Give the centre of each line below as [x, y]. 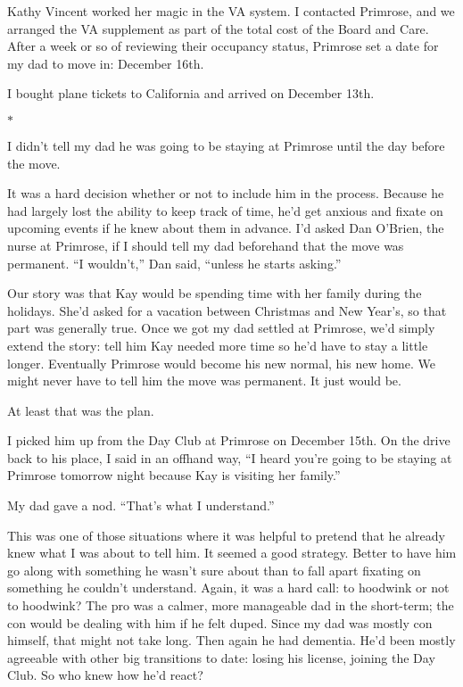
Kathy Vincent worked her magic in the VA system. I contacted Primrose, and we [231, 11]
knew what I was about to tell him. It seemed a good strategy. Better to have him [232, 553]
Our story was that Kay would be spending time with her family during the [215, 293]
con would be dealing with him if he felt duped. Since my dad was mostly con [220, 622]
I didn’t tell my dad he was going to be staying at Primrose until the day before [226, 145]
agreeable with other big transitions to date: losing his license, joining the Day [221, 657]
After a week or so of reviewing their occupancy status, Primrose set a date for [223, 46]
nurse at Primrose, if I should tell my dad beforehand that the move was [206, 245]
